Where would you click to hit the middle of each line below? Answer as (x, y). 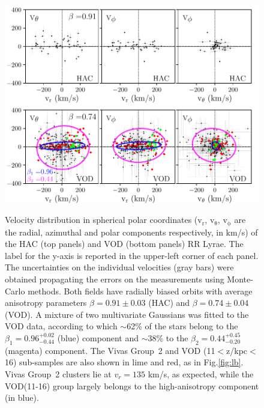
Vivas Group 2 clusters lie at (58, 374)
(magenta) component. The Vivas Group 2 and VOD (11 (110, 350)
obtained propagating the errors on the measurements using (115, 279)
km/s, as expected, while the (201, 374)
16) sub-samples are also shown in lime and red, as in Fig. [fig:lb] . (124, 362)
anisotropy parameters (46, 303)
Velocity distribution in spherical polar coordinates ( (101, 220)
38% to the (168, 338)
